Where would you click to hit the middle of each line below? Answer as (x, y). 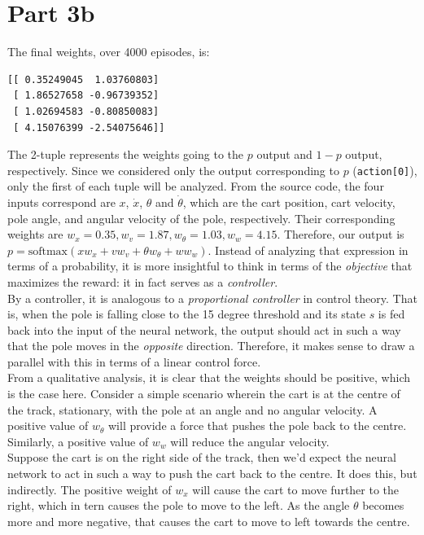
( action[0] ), (385, 170)
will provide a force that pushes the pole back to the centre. (258, 425)
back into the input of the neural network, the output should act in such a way (204, 329)
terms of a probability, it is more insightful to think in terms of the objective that (210, 266)
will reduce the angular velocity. (250, 441)
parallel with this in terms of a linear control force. (134, 361)
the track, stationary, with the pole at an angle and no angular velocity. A (192, 409)
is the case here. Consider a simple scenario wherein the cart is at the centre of (204, 394)
